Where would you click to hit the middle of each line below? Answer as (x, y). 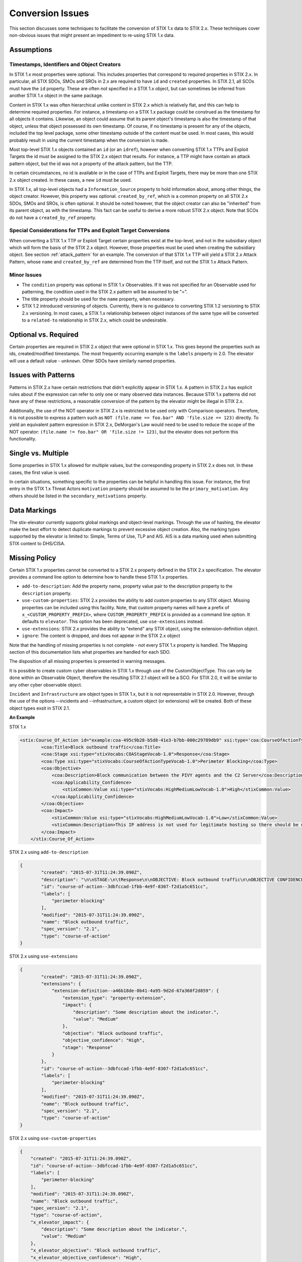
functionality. (23, 439)
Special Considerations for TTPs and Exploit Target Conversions (90, 231)
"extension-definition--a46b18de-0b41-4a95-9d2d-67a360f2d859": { (135, 991)
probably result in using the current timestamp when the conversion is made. (89, 140)
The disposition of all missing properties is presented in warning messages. (88, 661)
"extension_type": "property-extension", (114, 998)
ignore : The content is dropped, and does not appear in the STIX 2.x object (101, 636)
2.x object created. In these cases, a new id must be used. (70, 180)
